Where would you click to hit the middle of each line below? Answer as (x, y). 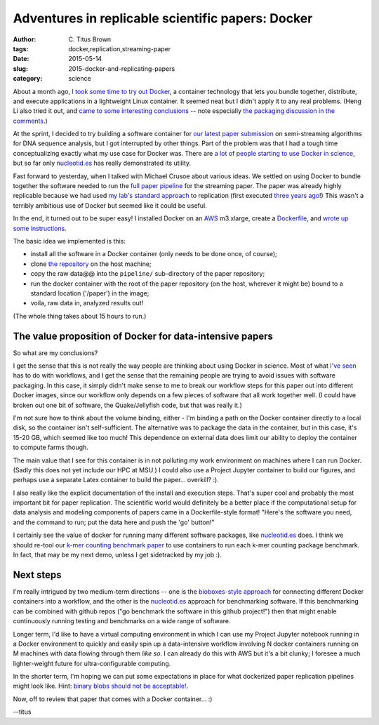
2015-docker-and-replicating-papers (122, 68)
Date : (21, 59)
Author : (25, 39)
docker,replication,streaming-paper (120, 48)
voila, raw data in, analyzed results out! (87, 303)
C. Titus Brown (90, 39)
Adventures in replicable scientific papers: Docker (163, 18)
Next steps (37, 574)
